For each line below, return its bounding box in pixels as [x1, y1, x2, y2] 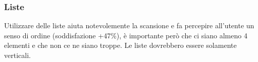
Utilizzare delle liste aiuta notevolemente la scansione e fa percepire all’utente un [4, 20, 254, 31]
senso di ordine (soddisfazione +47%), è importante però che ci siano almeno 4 [4, 30, 247, 40]
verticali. [4, 50, 31, 60]
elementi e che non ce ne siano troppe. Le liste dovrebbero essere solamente [4, 40, 237, 50]
